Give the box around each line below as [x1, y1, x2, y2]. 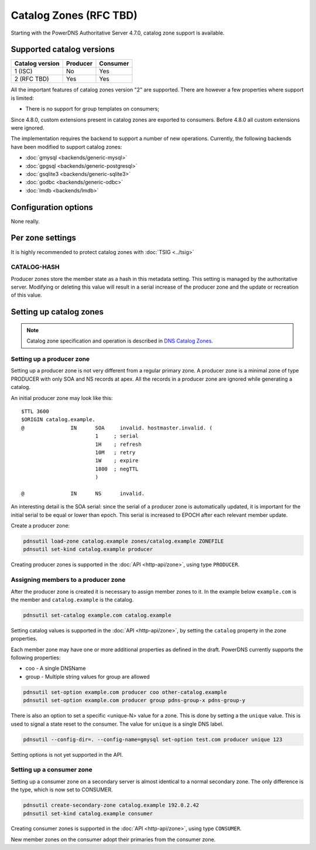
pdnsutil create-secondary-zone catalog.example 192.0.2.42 [23, 802, 200, 809]
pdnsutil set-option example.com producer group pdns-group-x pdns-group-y [23, 697, 246, 704]
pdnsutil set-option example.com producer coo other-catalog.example [23, 689, 227, 695]
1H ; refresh [95, 441, 142, 448]
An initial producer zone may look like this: [11, 394, 114, 401]
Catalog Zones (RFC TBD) [11, 9, 138, 22]
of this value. [11, 292, 42, 299]
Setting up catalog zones [11, 307, 104, 317]
